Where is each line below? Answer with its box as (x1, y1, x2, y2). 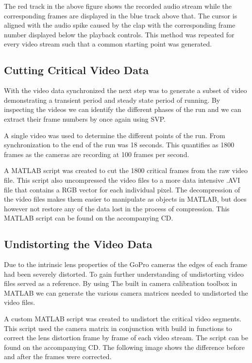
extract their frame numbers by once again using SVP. (4, 113, 166, 124)
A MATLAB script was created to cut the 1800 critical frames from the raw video (4, 165, 248, 175)
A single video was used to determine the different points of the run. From (4, 130, 225, 140)
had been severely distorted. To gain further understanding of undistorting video (4, 268, 244, 279)
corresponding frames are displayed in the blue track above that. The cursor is (4, 10, 237, 20)
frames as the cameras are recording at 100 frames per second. (4, 149, 189, 159)
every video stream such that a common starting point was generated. (4, 39, 212, 49)
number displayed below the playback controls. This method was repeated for (4, 29, 235, 39)
